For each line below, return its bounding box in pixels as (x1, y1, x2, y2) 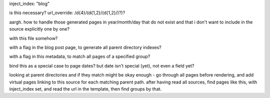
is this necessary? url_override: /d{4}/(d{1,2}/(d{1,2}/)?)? (9, 10, 125, 16)
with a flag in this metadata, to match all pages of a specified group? (9, 53, 150, 59)
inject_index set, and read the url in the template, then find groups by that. (9, 85, 162, 92)
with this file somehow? (9, 35, 58, 41)
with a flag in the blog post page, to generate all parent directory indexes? (9, 44, 162, 50)
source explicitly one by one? (9, 26, 70, 32)
